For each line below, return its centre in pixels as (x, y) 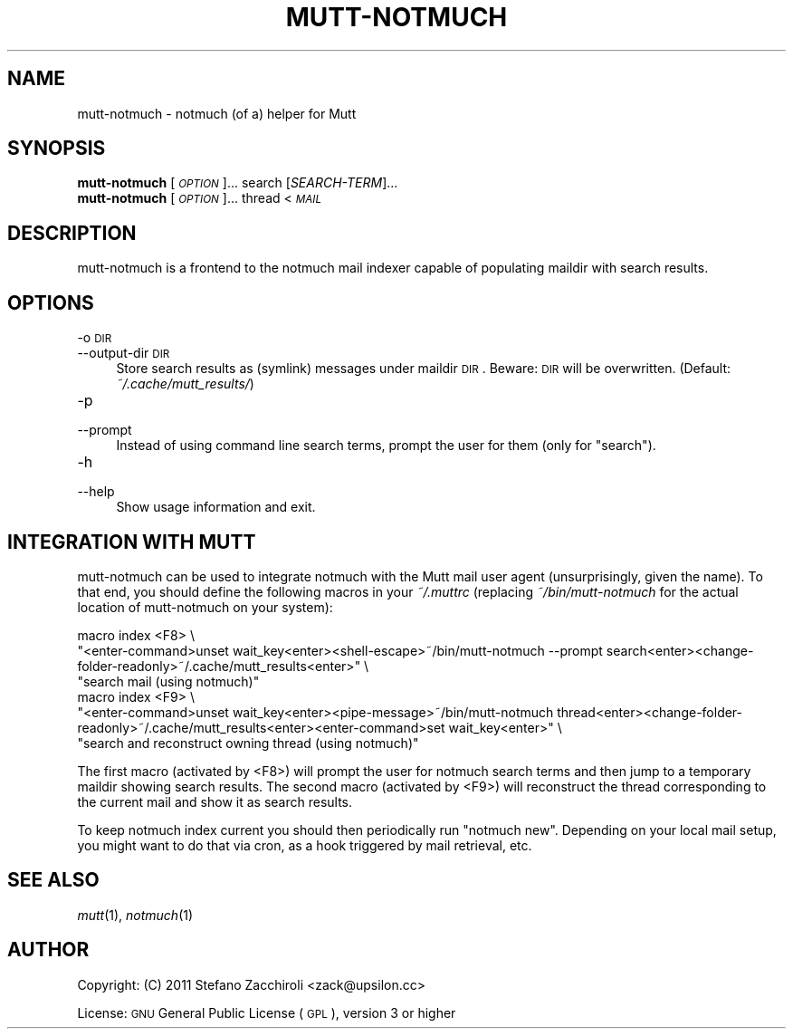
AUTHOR (48, 950)
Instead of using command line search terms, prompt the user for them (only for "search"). (386, 446)
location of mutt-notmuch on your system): (205, 607)
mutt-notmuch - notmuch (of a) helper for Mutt (217, 113)
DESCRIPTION (72, 233)
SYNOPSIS (57, 149)
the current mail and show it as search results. (215, 801)
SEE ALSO (53, 880)
